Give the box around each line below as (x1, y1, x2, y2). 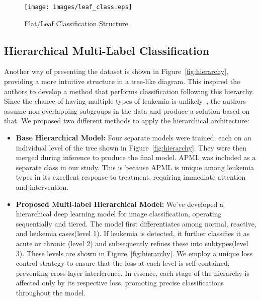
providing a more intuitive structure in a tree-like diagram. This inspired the (4, 76, 240, 87)
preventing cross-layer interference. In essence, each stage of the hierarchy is (16, 267, 250, 278)
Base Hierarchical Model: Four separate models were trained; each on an (16, 132, 251, 143)
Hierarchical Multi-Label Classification (4, 42, 210, 58)
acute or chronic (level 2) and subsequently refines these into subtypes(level (16, 238, 248, 248)
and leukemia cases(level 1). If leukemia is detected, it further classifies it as (16, 228, 250, 239)
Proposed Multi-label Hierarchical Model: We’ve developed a (16, 198, 223, 209)
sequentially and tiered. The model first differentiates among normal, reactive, (16, 218, 256, 229)
